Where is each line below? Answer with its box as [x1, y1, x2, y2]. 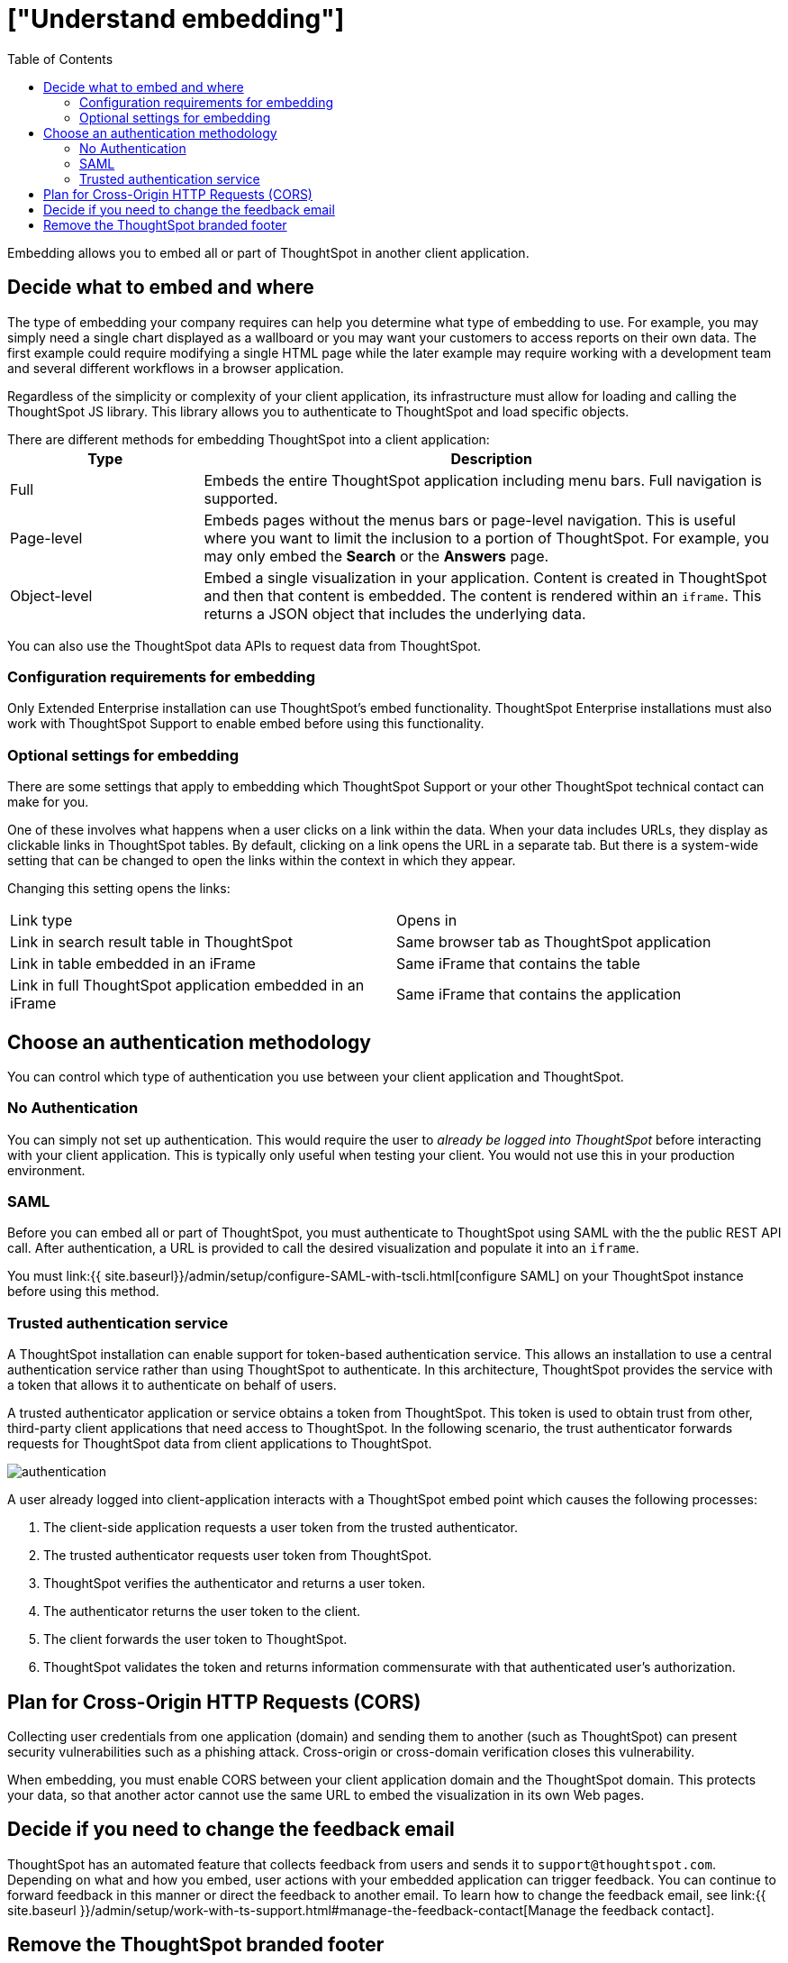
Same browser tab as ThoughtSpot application [396, 933, 711, 952]
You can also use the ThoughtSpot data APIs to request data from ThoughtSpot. [7, 637, 481, 653]
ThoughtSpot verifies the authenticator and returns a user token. [43, 1575, 426, 1592]
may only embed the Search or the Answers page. [204, 546, 549, 565]
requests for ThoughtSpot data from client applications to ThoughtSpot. [7, 1436, 432, 1452]
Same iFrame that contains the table [396, 954, 640, 973]
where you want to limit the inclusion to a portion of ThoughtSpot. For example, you [204, 528, 770, 547]
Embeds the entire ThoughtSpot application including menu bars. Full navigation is [204, 470, 762, 489]
